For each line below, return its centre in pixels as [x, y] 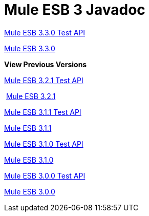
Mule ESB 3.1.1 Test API [43, 112]
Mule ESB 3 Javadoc [75, 10]
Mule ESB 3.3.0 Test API [45, 32]
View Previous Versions [46, 64]
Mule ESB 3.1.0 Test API [44, 144]
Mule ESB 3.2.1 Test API [44, 80]
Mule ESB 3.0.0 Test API [45, 175]
